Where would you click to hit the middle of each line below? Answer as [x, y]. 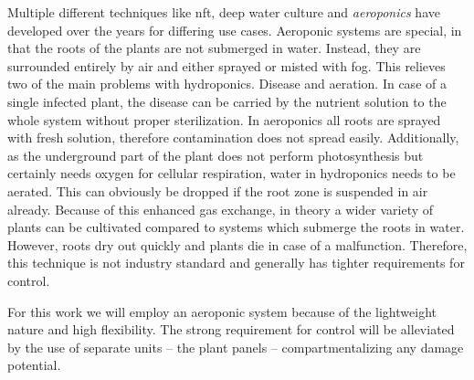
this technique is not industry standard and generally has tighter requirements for [236, 263]
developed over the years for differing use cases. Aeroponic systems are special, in [235, 30]
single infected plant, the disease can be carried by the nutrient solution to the [227, 101]
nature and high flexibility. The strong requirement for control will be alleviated [231, 329]
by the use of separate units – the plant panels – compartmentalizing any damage [236, 347]
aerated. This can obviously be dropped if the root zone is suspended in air [218, 190]
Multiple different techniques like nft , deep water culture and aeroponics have [224, 12]
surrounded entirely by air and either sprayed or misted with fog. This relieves [226, 65]
